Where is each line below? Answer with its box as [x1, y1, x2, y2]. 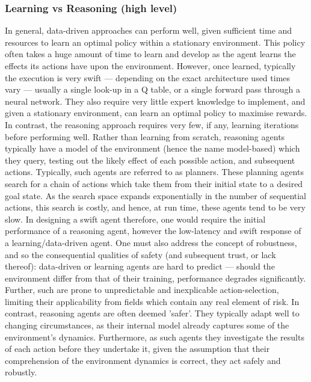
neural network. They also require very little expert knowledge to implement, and [5, 94, 306, 107]
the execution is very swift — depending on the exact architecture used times [5, 71, 291, 84]
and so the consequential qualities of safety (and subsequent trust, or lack [5, 248, 276, 260]
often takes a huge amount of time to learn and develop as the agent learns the [5, 48, 296, 60]
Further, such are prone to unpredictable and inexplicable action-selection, [5, 283, 279, 296]
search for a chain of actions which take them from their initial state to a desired [5, 177, 303, 189]
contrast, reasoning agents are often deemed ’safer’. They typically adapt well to [5, 307, 300, 319]
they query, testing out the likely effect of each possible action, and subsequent [5, 153, 295, 166]
